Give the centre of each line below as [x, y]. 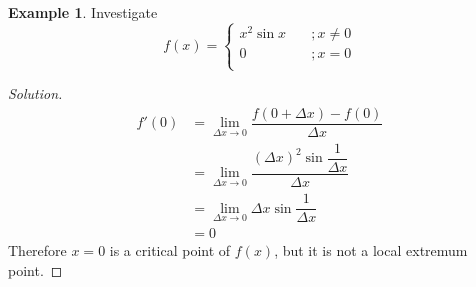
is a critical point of [170, 250]
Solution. [35, 93]
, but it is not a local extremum [371, 250]
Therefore [37, 250]
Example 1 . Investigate [83, 12]
